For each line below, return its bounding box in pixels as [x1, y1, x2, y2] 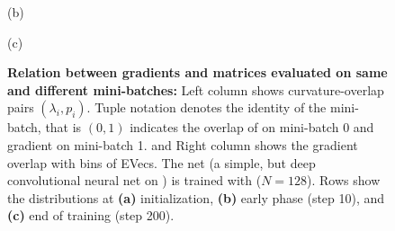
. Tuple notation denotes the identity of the [86, 98, 327, 117]
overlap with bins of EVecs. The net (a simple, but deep [7, 153, 316, 172]
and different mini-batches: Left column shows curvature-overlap [7, 80, 384, 99]
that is [45, 118, 82, 137]
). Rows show [307, 171, 381, 190]
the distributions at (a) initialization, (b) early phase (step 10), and [7, 188, 385, 207]
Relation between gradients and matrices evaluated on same [7, 63, 388, 82]
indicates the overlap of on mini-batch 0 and [130, 118, 374, 137]
